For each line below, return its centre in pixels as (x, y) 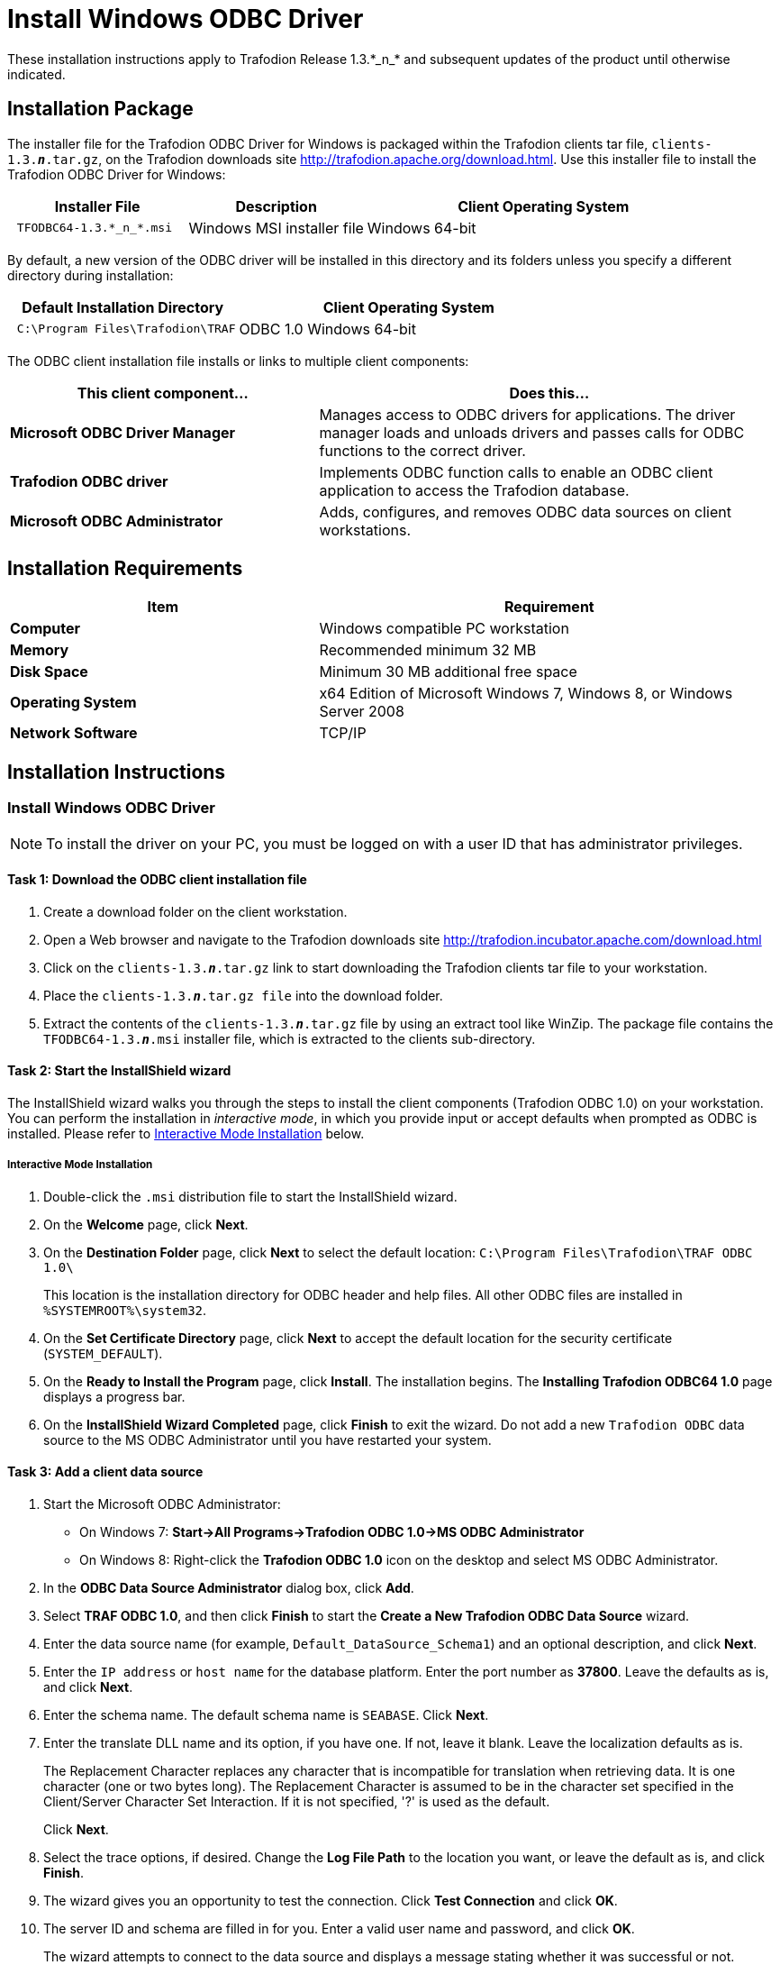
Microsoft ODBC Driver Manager (123, 432)
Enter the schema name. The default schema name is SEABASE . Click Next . (266, 1715)
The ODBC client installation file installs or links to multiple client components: (238, 361)
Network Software (74, 733)
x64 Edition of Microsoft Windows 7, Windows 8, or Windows (526, 694)
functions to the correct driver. (422, 450)
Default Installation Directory (123, 307)
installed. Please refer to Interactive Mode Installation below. (186, 1134)
